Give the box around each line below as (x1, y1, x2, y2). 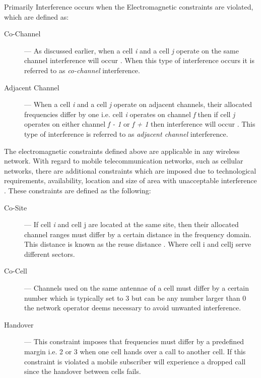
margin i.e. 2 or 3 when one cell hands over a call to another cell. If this (24, 346, 246, 357)
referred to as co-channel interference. (24, 65, 140, 75)
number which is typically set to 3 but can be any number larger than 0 (24, 292, 246, 303)
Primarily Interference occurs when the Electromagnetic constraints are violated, (4, 2, 253, 12)
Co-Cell (4, 265, 27, 276)
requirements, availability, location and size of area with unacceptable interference (4, 175, 257, 186)
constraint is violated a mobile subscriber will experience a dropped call (24, 356, 246, 366)
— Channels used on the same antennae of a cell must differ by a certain (24, 283, 249, 293)
